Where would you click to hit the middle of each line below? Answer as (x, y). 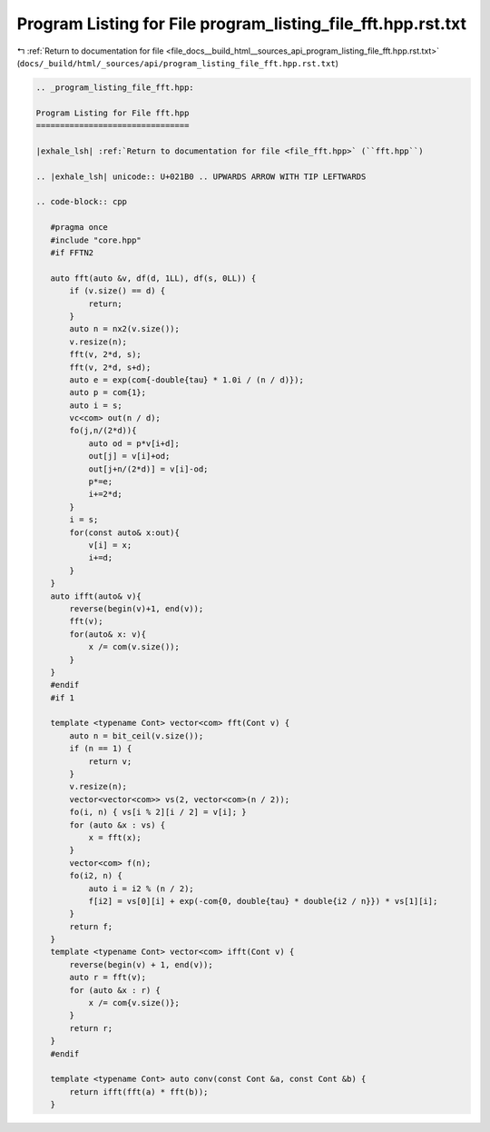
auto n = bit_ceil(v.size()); (137, 735)
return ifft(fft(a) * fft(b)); (139, 1092)
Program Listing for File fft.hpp (113, 113)
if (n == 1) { (101, 749)
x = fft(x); (115, 837)
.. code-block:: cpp (81, 202)
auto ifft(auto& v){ (96, 596)
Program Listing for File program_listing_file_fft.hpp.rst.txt (242, 24)
